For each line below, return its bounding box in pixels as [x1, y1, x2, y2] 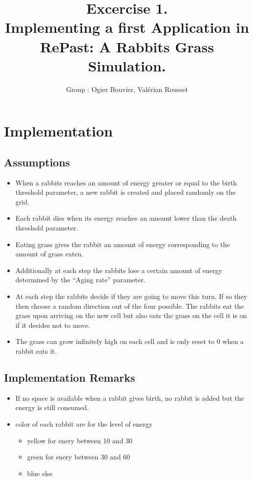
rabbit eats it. [15, 345, 57, 356]
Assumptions [4, 154, 70, 169]
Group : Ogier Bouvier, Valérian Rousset [66, 84, 188, 94]
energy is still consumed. [15, 402, 89, 412]
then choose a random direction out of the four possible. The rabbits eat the [15, 300, 244, 311]
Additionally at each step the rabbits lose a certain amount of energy [15, 265, 222, 275]
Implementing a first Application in [5, 17, 249, 37]
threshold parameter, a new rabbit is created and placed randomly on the [15, 187, 236, 197]
